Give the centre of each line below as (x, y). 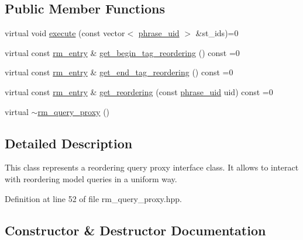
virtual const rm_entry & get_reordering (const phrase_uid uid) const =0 (139, 91)
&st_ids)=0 (217, 33)
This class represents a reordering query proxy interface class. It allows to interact (152, 167)
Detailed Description (69, 143)
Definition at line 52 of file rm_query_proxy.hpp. (93, 198)
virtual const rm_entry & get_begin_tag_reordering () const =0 (122, 52)
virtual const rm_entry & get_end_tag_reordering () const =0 (119, 72)
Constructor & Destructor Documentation (135, 230)
